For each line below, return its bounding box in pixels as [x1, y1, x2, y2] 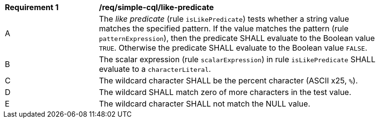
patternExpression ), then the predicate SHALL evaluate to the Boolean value [99, 33, 375, 43]
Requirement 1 [5, 2, 59, 12]
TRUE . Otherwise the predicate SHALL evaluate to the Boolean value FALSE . [99, 43, 367, 53]
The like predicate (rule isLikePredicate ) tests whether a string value [99, 14, 349, 24]
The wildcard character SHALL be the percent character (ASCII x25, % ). [99, 76, 358, 85]
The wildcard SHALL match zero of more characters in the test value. [99, 87, 351, 97]
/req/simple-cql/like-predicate [99, 2, 214, 12]
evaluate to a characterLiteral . [99, 64, 211, 74]
